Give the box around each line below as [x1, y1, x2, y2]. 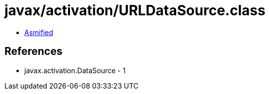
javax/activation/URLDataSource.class [4, 2, 266, 19]
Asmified [24, 28, 54, 37]
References [4, 45, 63, 58]
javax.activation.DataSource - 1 [24, 66, 126, 75]
